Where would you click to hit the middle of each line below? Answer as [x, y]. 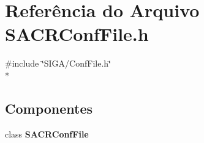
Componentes [49, 108]
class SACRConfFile [47, 134]
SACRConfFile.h [77, 34]
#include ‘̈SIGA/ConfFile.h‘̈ [58, 63]
